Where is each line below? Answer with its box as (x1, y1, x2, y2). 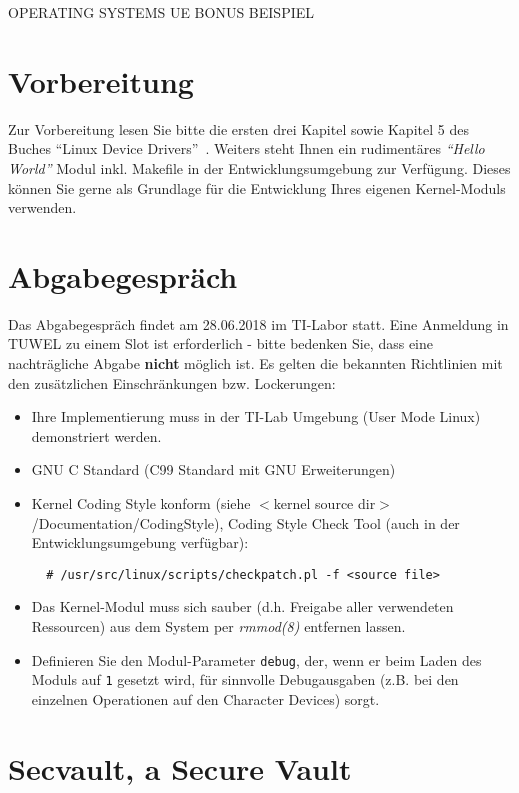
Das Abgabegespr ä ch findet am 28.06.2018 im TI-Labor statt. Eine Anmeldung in (8, 313, 509, 334)
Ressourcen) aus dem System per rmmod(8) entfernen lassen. (31, 616, 406, 636)
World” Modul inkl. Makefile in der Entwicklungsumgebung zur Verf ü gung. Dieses (8, 157, 511, 178)
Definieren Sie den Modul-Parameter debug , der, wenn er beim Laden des (31, 649, 482, 670)
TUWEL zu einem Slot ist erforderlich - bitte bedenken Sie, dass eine (8, 333, 433, 354)
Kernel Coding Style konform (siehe (31, 492, 251, 513)
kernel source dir (273, 492, 376, 513)
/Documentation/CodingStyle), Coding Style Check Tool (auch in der (31, 512, 460, 533)
